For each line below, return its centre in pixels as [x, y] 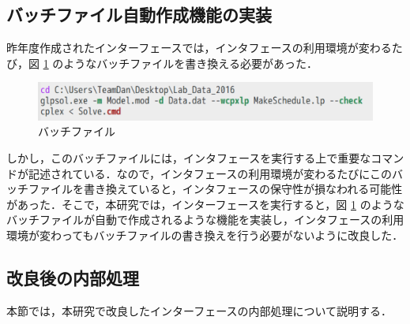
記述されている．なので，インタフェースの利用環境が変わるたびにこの [210, 173]
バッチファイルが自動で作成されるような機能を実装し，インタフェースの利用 [205, 220]
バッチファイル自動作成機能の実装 [139, 15]
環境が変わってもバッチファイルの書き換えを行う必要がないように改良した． [205, 235]
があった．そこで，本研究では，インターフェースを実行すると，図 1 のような [205, 204]
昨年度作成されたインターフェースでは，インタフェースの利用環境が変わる [199, 48]
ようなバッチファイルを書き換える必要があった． [190, 63]
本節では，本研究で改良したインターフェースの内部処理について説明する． [199, 310]
